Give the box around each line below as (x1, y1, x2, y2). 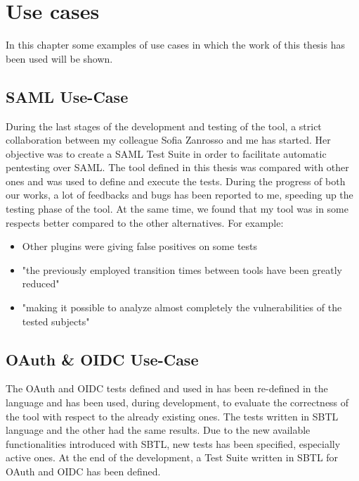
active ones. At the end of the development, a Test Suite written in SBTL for (6, 450, 339, 465)
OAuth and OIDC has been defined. (6, 464, 161, 478)
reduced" (22, 276, 60, 291)
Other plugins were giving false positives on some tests (22, 239, 258, 254)
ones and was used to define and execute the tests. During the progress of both (6, 173, 346, 188)
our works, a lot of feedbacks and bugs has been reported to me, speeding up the (6, 187, 353, 202)
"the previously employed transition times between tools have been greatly (22, 262, 342, 277)
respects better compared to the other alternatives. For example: (6, 215, 284, 230)
